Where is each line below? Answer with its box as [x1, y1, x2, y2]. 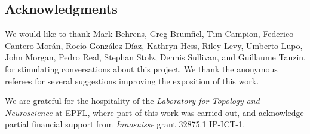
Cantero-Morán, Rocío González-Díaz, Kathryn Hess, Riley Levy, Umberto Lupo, [5, 39, 303, 51]
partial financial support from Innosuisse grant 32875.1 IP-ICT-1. [5, 118, 245, 130]
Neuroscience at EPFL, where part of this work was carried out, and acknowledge [5, 106, 304, 118]
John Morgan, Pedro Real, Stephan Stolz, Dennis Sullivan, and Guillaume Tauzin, [5, 51, 306, 63]
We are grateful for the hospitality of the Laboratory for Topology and [5, 95, 260, 107]
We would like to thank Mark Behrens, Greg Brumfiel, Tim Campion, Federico [5, 28, 294, 40]
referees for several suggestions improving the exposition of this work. [5, 74, 259, 87]
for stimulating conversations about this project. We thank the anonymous [5, 62, 278, 75]
